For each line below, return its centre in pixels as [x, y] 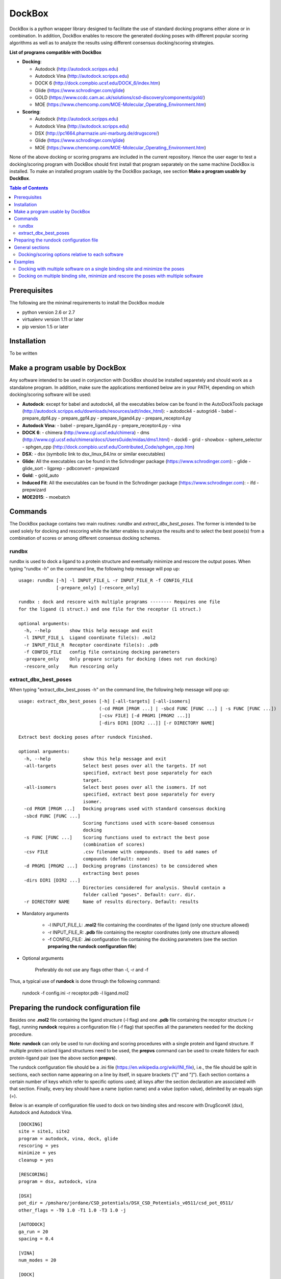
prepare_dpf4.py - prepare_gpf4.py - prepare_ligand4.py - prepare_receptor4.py [107, 418]
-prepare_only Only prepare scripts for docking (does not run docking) [121, 659]
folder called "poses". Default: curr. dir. [139, 895]
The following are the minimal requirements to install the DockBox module [87, 303]
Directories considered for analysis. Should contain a [154, 887]
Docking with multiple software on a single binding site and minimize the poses [101, 269]
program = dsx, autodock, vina [58, 1181]
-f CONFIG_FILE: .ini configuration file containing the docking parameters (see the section [142, 939]
